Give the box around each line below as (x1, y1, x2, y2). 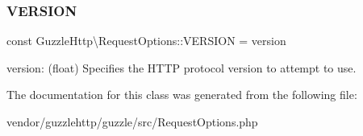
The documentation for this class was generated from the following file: (6, 86, 357, 103)
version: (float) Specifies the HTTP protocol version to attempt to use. (6, 59, 357, 76)
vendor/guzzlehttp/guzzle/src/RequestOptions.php (6, 113, 258, 130)
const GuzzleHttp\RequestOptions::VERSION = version (6, 32, 286, 49)
